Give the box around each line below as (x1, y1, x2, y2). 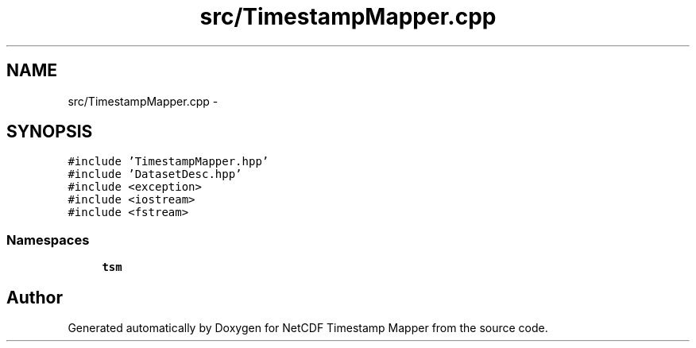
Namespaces (6, 231, 90, 248)
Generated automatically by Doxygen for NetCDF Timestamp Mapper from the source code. (68, 321, 548, 335)
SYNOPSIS (6, 122, 93, 142)
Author (6, 287, 63, 307)
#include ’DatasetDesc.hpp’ (68, 168, 242, 181)
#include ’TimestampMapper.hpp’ (68, 155, 269, 168)
